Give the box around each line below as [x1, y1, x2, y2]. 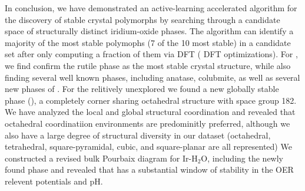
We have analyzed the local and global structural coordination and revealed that [5, 106, 296, 118]
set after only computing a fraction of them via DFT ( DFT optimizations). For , [5, 48, 298, 60]
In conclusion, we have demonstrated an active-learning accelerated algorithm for [5, 2, 297, 14]
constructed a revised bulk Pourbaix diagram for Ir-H [5, 152, 198, 164]
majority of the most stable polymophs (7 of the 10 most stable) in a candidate [5, 36, 291, 48]
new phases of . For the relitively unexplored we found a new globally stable [5, 83, 279, 95]
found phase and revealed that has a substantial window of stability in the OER [5, 163, 294, 176]
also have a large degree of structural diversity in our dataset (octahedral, [5, 129, 271, 141]
